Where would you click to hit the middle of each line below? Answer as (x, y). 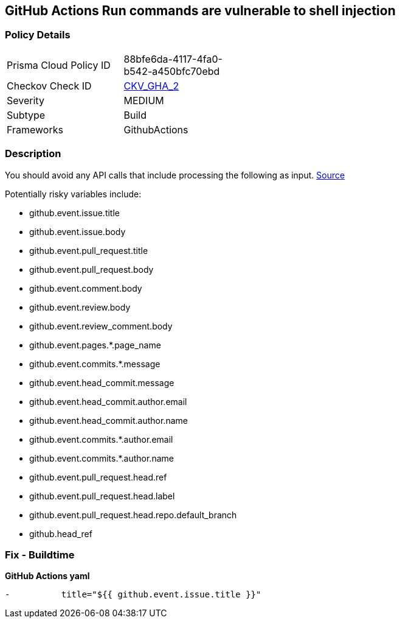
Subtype (26, 115)
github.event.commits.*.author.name (102, 458)
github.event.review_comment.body (101, 326)
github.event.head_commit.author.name (109, 420)
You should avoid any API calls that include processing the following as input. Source (175, 175)
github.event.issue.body (78, 231)
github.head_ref (61, 533)
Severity (26, 100)
